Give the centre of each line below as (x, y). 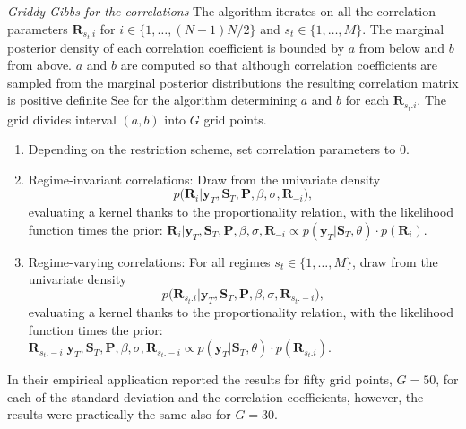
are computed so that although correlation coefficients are (279, 65)
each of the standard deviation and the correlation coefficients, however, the (216, 396)
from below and (402, 47)
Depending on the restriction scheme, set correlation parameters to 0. (219, 149)
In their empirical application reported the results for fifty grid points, (200, 379)
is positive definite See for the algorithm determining (152, 100)
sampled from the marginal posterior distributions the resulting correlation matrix (233, 82)
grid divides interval (62, 119)
